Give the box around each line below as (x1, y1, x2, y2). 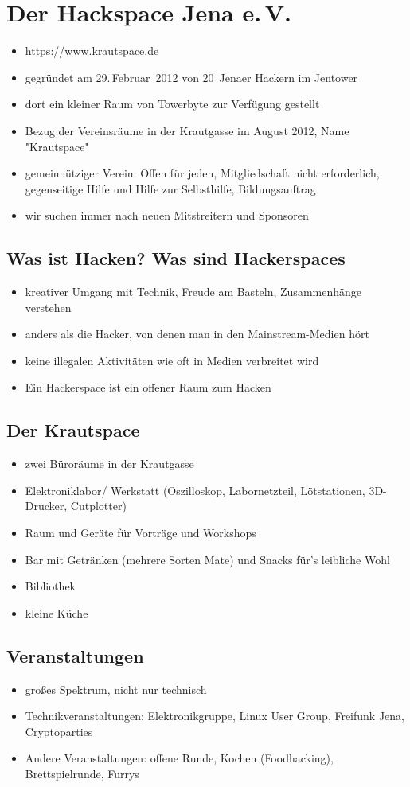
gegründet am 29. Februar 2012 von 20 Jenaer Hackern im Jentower (25, 68, 358, 85)
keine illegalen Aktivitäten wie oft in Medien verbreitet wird (25, 352, 319, 368)
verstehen (25, 298, 72, 315)
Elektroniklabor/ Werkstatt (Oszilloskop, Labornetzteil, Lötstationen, (25, 481, 365, 498)
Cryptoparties (25, 723, 93, 739)
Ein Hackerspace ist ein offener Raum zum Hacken (25, 379, 271, 395)
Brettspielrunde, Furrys (25, 765, 139, 781)
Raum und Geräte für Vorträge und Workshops (25, 524, 256, 541)
